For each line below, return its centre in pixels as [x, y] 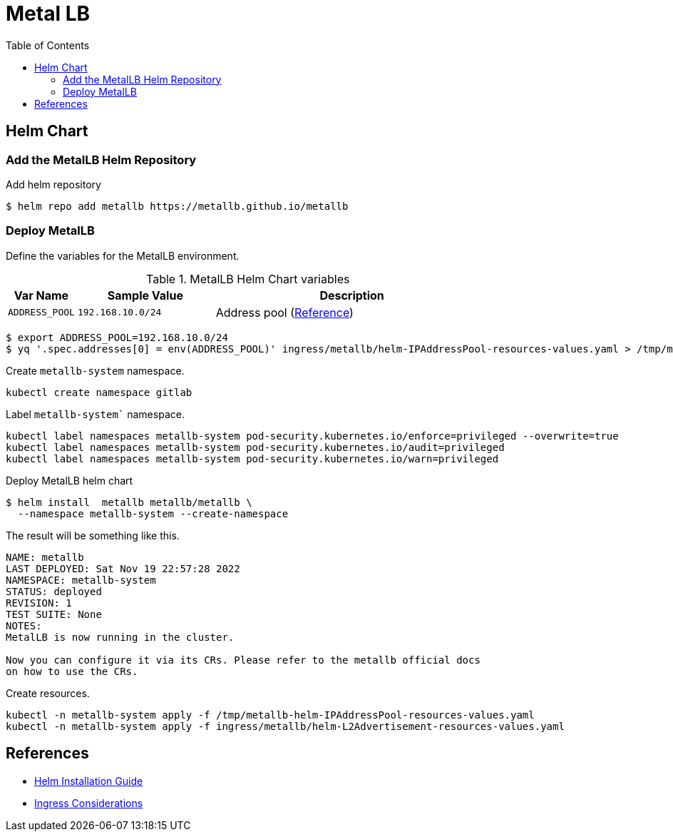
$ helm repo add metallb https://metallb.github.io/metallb [177, 206]
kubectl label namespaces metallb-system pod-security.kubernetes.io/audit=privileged [255, 447]
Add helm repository [53, 184]
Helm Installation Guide [89, 781]
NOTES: [24, 625]
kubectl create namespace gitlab [99, 392]
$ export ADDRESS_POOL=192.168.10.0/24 [117, 337]
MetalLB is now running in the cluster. [120, 637]
